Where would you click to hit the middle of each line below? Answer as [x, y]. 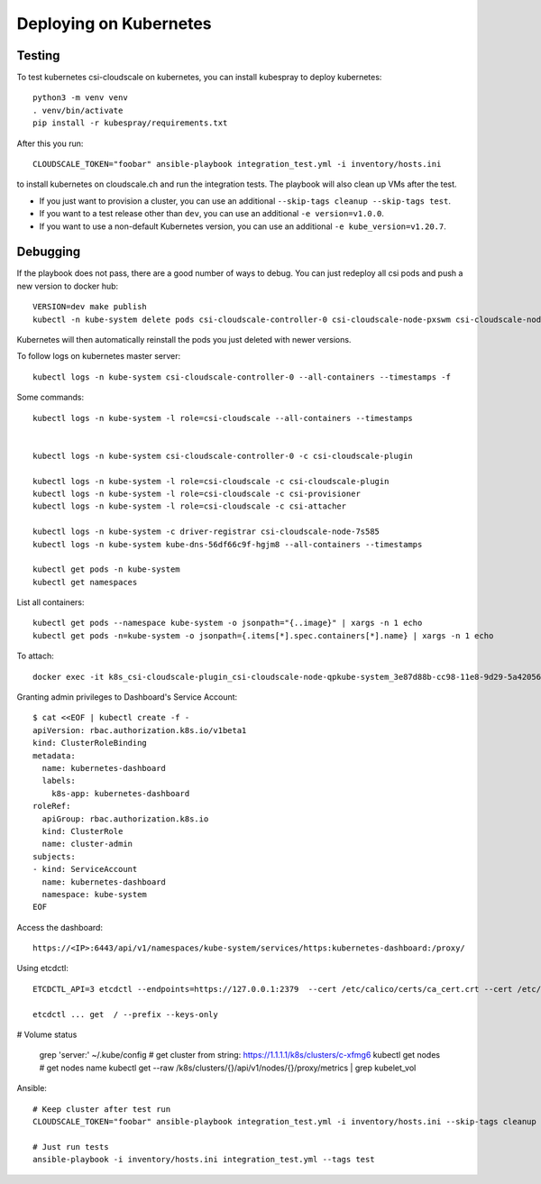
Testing [38, 55]
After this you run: [50, 143]
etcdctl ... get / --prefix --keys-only [125, 1014]
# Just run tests [71, 1147]
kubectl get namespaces [85, 582]
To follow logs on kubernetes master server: [99, 356]
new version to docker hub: [68, 286]
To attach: [35, 656]
